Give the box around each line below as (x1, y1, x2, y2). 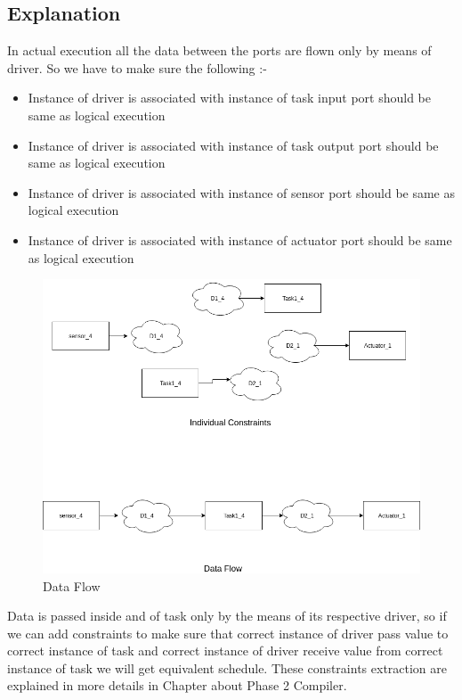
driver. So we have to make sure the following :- (7, 58, 267, 77)
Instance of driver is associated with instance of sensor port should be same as (28, 183, 456, 202)
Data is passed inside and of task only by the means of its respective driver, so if (7, 606, 447, 625)
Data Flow (43, 576, 101, 595)
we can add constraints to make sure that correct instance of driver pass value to (7, 623, 449, 642)
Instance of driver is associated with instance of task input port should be (28, 88, 431, 107)
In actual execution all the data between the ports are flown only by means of (7, 41, 432, 60)
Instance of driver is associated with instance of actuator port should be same (28, 230, 452, 249)
